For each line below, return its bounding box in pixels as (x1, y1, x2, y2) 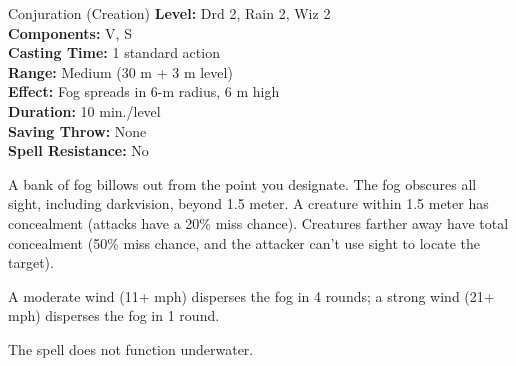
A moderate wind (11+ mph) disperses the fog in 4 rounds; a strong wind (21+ (8, 285, 495, 306)
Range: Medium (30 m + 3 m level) (8, 61, 233, 82)
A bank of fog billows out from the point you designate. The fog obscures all (8, 173, 477, 194)
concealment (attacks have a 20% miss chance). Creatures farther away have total (8, 212, 509, 233)
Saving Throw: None (8, 120, 147, 141)
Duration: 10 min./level (8, 100, 161, 121)
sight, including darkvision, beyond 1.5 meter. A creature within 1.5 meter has (8, 193, 489, 214)
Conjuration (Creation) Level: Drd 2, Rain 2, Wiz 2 (8, 3, 331, 23)
